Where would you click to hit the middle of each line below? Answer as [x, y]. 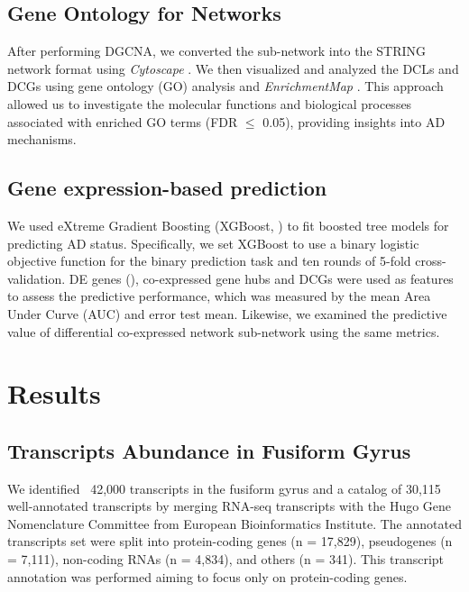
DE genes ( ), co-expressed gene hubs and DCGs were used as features [261, 278]
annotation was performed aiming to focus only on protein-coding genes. [207, 576]
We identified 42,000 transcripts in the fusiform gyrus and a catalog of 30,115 [224, 488]
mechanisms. [42, 139]
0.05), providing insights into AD [354, 121]
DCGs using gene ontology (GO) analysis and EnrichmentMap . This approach [225, 86]
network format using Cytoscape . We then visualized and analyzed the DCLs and [233, 68]
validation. [37, 278]
